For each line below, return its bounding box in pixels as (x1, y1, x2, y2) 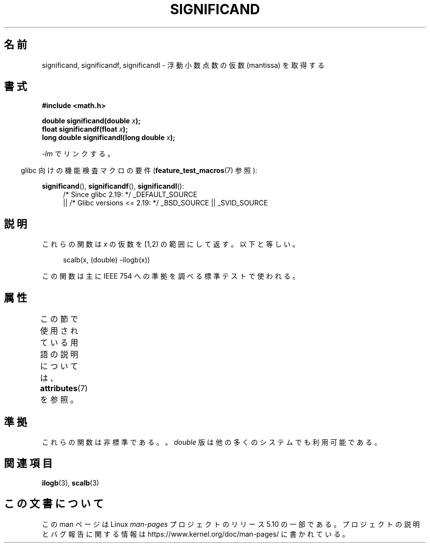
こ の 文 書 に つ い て (4, 497, 104, 510)
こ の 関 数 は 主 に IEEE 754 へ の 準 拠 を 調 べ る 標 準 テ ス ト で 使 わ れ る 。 (42, 272, 299, 281)
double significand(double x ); (42, 116, 141, 125)
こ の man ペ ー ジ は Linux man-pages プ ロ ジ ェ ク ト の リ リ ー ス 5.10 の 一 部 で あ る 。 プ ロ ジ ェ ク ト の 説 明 (42, 519, 420, 528)
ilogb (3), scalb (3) (42, 478, 99, 487)
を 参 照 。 (40, 395, 79, 405)
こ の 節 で (40, 314, 79, 324)
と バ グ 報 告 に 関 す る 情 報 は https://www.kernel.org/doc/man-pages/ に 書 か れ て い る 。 (42, 529, 349, 538)
